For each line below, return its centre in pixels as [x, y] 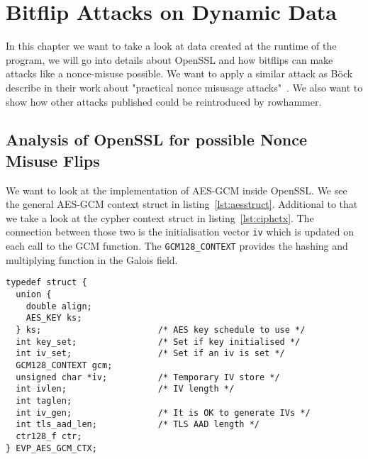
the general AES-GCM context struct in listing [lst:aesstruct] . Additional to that [182, 204]
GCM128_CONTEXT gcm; [64, 365]
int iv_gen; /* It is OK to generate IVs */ [163, 413]
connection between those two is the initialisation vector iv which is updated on [180, 232]
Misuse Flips [53, 160]
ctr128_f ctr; [49, 436]
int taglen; [44, 400]
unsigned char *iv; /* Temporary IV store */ [148, 377]
